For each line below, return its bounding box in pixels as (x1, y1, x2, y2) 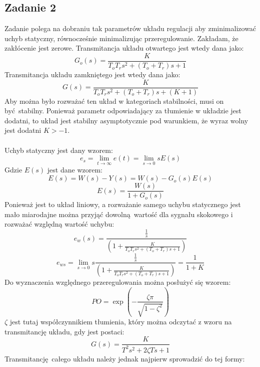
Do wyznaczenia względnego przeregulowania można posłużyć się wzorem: (4, 277, 231, 287)
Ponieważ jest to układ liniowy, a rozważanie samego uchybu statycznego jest (4, 199, 241, 210)
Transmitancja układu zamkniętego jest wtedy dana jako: (4, 69, 180, 80)
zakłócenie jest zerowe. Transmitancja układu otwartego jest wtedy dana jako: (4, 43, 244, 53)
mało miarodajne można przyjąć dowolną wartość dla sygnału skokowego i (4, 209, 233, 219)
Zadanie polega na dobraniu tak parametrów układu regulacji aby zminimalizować (4, 23, 256, 34)
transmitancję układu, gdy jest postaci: (4, 326, 124, 336)
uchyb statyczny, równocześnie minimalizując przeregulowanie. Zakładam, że (4, 33, 238, 43)
